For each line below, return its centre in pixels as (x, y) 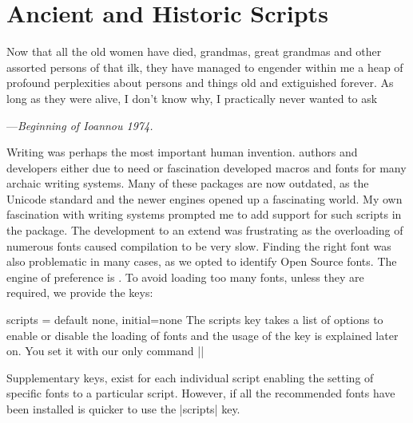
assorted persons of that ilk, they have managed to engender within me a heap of (205, 67)
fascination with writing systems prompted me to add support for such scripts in (204, 214)
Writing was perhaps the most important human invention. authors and (182, 152)
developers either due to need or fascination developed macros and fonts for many (206, 167)
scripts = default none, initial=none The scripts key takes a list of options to (195, 320)
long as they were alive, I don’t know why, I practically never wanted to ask (192, 98)
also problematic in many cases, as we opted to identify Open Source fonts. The (202, 261)
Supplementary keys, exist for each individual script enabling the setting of (190, 377)
